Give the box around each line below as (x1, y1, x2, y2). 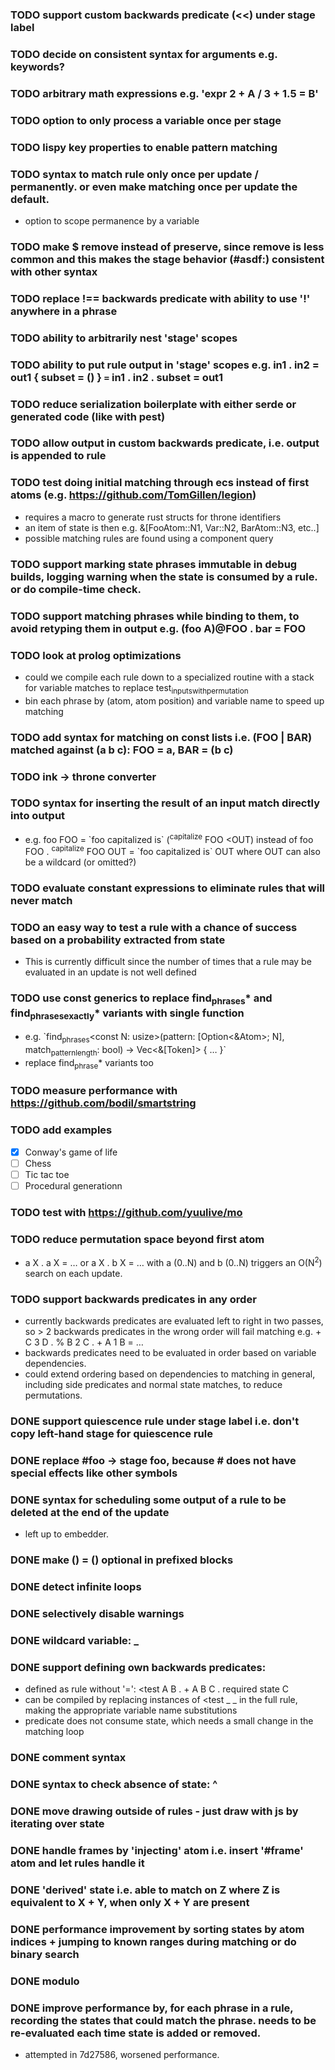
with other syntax (10, 264, 98, 278)
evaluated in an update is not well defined (24, 966, 197, 978)
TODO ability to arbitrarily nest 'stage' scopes (10, 331, 238, 345)
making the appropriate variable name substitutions (24, 1704, 238, 1717)
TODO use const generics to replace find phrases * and (10, 991, 273, 1007)
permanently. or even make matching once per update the (10, 179, 298, 193)
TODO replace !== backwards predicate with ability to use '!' (10, 291, 311, 305)
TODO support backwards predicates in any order (10, 1292, 257, 1306)
